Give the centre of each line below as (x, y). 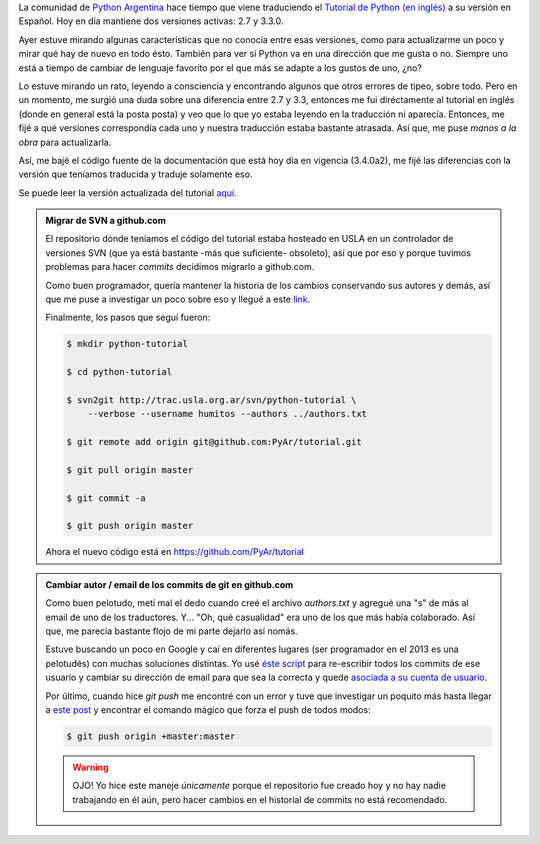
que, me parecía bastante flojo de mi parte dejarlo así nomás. (172, 631)
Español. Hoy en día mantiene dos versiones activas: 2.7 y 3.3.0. (151, 21)
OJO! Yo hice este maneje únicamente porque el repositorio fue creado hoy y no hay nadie (259, 786)
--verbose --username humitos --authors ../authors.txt (227, 414)
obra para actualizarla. (65, 142)
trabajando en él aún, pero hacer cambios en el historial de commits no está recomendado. (260, 799)
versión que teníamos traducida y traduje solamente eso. (135, 174)
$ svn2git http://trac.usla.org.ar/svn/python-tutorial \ (211, 399)
